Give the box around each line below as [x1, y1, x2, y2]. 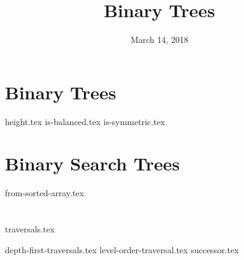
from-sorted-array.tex [5, 186, 84, 199]
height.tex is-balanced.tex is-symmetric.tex [5, 115, 166, 128]
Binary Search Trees [5, 151, 180, 176]
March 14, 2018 [130, 33, 189, 46]
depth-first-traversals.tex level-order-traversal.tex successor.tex [5, 243, 239, 256]
